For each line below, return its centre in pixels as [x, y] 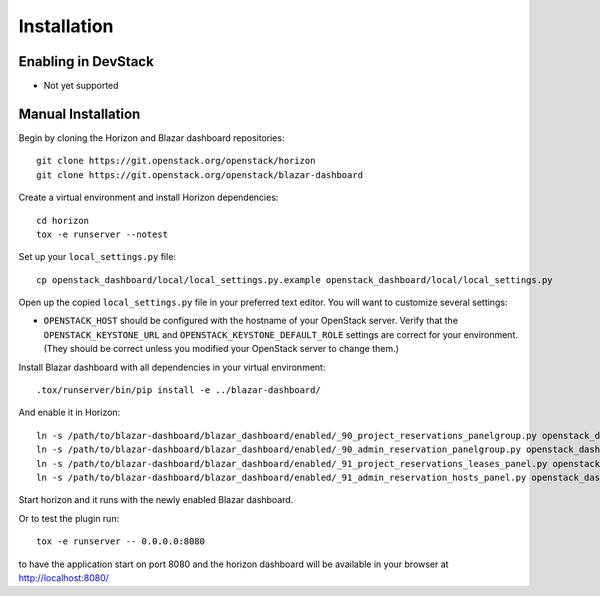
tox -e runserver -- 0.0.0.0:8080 [120, 541]
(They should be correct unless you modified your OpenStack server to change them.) [221, 349]
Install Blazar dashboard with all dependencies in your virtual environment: [172, 367]
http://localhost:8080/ [64, 577]
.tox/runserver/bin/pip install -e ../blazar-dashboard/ [179, 390]
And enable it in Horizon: [69, 412]
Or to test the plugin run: [69, 518]
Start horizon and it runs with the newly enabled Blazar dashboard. [156, 500]
